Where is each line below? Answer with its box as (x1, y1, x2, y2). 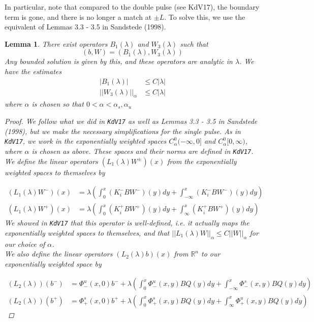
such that (180, 38, 208, 49)
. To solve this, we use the (164, 11, 245, 22)
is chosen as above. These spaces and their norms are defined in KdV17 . (32, 145, 254, 156)
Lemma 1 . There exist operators (5, 38, 108, 49)
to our (201, 248, 221, 259)
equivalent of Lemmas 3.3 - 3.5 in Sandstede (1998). (5, 21, 166, 32)
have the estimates (5, 66, 61, 76)
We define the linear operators (5, 155, 98, 166)
